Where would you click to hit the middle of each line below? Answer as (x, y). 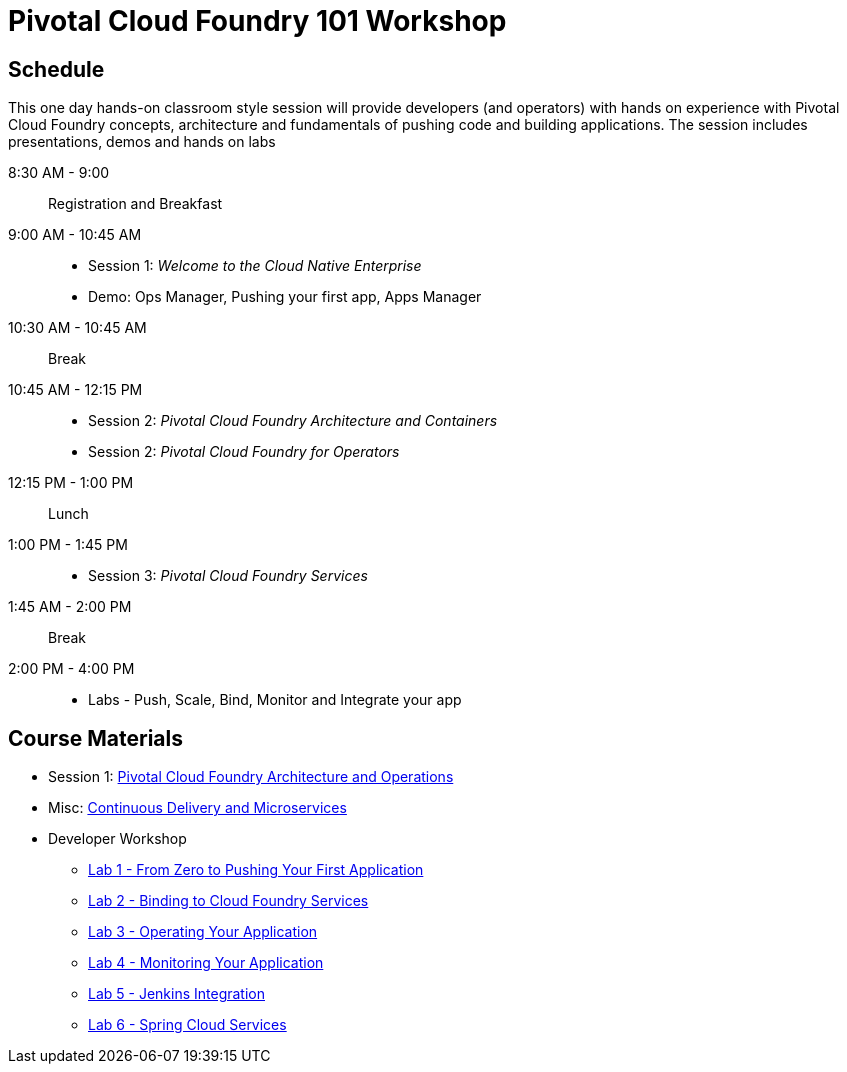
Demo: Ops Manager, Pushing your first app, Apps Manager (285, 297)
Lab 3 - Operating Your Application (203, 932)
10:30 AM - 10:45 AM (77, 328)
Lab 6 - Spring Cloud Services (187, 1025)
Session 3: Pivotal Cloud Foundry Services (228, 576)
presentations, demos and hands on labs (142, 142)
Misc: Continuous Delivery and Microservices (197, 808)
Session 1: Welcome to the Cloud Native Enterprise (255, 266)
